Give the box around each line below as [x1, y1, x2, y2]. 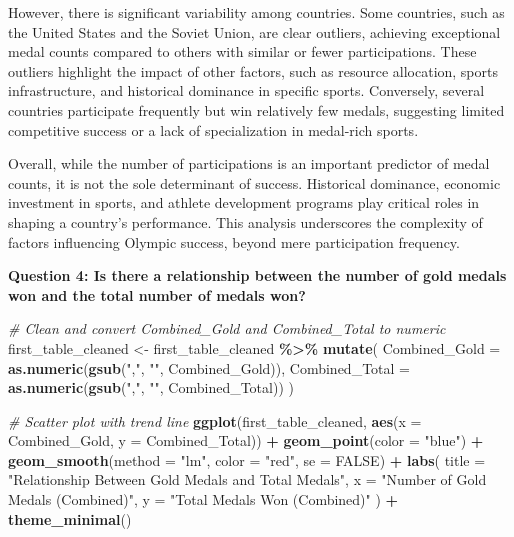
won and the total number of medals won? [8, 284, 306, 305]
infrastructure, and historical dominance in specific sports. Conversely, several [8, 80, 485, 101]
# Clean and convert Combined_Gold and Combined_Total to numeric [8, 318, 446, 339]
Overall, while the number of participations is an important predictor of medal [8, 153, 490, 174]
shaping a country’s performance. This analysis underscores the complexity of [8, 211, 483, 232]
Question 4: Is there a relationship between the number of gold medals [8, 265, 507, 286]
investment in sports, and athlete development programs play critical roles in [8, 192, 480, 213]
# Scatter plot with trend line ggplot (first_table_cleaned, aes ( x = [8, 410, 422, 431]
